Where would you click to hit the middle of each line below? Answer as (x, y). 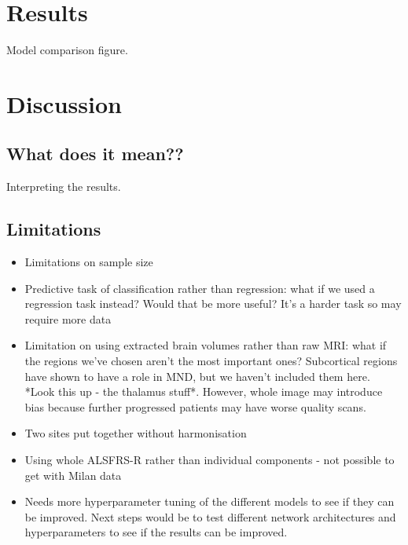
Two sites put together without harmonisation (136, 433)
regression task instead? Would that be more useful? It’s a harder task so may (213, 304)
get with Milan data (73, 475)
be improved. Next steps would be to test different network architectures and (210, 516)
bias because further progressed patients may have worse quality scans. (195, 406)
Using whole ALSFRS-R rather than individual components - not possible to (210, 460)
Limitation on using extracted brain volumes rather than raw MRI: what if (206, 345)
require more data (68, 318)
